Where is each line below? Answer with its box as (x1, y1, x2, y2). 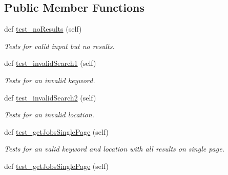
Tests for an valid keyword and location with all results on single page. (4, 143, 224, 154)
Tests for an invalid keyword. (4, 74, 95, 85)
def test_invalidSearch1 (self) (4, 58, 96, 68)
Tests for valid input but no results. (4, 40, 115, 51)
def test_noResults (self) (4, 23, 82, 34)
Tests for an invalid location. (4, 109, 94, 120)
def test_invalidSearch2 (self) (4, 92, 96, 103)
